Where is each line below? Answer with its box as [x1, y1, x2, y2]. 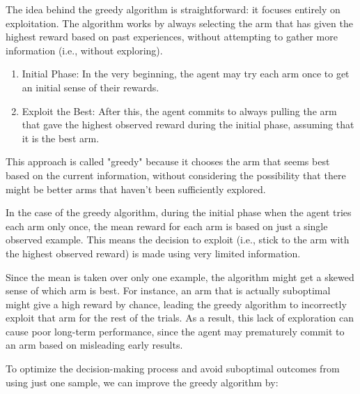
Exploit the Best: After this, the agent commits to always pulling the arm [22, 103, 337, 118]
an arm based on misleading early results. [6, 338, 183, 352]
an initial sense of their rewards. [22, 79, 159, 94]
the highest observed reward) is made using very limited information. [6, 245, 301, 260]
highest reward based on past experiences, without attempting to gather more [6, 29, 338, 44]
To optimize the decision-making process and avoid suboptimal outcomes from [6, 361, 340, 376]
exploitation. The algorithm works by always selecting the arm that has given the [6, 15, 353, 30]
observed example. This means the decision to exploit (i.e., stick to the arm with [6, 232, 350, 247]
